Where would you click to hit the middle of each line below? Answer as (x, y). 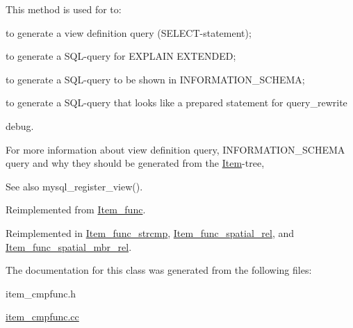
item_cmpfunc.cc (42, 317)
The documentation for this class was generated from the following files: (159, 270)
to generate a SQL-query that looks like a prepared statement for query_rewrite (176, 102)
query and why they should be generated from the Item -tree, (135, 163)
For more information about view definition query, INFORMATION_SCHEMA (175, 149)
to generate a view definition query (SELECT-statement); (129, 32)
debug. (20, 125)
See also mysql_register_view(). (74, 186)
